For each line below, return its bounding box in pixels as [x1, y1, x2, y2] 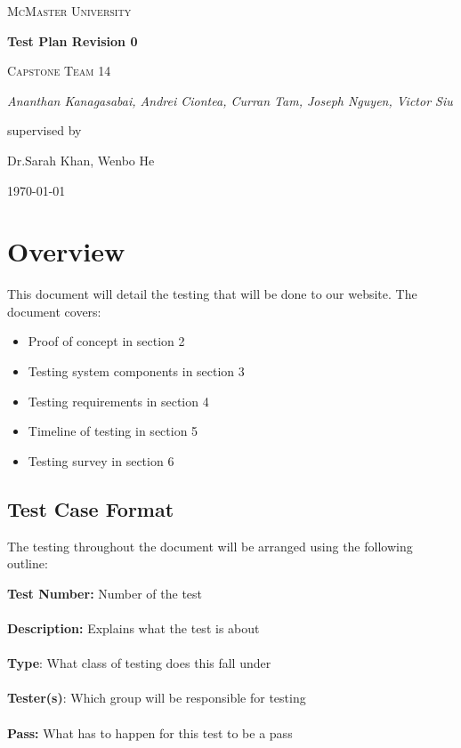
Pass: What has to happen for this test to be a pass [7, 723, 293, 742]
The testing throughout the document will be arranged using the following [7, 536, 413, 555]
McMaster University [7, 2, 132, 20]
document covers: [7, 302, 101, 320]
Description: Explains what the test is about [7, 619, 260, 638]
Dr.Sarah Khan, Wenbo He [7, 150, 155, 169]
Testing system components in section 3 [28, 362, 245, 381]
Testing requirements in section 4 [28, 391, 209, 410]
